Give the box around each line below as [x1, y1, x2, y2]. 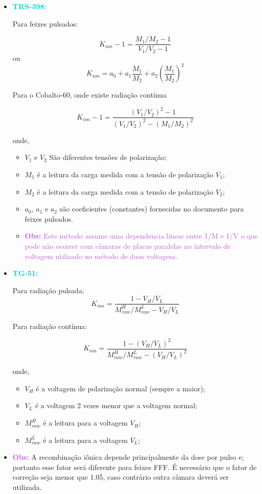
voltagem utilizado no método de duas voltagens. [25, 250, 178, 261]
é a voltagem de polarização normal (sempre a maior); [36, 383, 205, 393]
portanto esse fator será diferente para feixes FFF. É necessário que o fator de [12, 461, 257, 472]
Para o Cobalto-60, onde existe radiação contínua [12, 89, 167, 100]
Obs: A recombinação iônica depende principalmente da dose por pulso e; [12, 452, 244, 462]
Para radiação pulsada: [12, 285, 84, 295]
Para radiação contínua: [12, 320, 87, 331]
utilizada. [12, 482, 42, 492]
